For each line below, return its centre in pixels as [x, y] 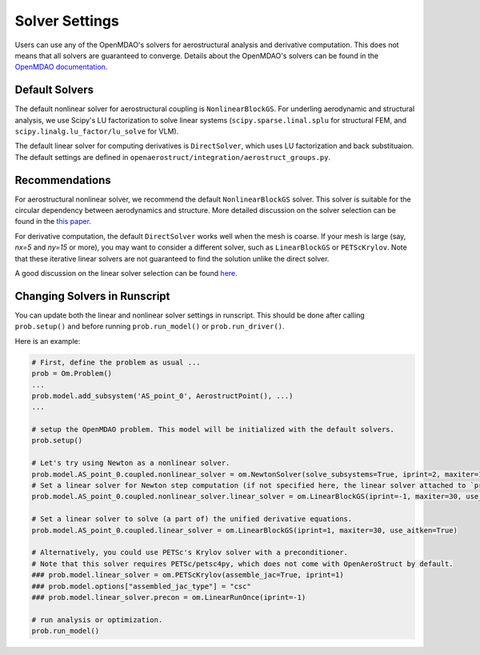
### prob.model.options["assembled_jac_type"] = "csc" [141, 586]
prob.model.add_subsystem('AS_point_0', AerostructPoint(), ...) [162, 395]
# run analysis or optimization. [97, 619]
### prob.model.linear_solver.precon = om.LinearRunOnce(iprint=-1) [169, 597]
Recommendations [63, 180]
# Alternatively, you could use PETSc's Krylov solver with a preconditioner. [190, 553]
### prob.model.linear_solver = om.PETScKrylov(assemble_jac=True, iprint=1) [188, 575]
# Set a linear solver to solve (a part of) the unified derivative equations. [192, 519]
